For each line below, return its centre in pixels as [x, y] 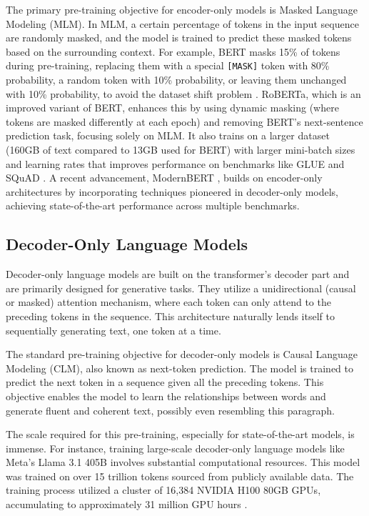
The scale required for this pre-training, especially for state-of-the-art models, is [180, 434]
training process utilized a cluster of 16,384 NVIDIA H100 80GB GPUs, [163, 490]
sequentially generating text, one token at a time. [113, 330]
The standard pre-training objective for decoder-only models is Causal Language [182, 354]
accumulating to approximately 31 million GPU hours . [127, 504]
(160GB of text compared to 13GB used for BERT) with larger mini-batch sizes [181, 149]
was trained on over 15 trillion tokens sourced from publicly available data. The [180, 476]
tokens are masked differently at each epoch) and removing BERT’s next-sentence [184, 121]
